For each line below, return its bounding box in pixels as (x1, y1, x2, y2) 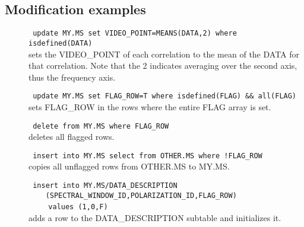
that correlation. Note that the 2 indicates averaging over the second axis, (28, 59, 297, 72)
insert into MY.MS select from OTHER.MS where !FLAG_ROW (33, 151, 262, 160)
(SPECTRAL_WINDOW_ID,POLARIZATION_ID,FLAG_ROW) (45, 191, 237, 200)
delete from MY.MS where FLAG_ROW (33, 122, 169, 130)
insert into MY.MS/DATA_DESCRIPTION (33, 181, 178, 190)
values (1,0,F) (48, 203, 108, 212)
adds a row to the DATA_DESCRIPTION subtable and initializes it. (28, 212, 281, 224)
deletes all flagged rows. (28, 130, 115, 143)
